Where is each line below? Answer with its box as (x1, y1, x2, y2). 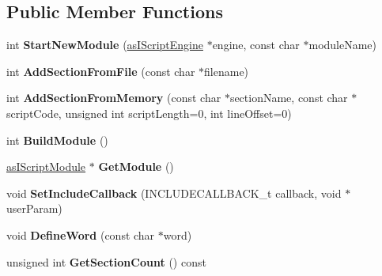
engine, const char (212, 36, 300, 53)
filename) (204, 62, 249, 79)
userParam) (6, 200, 62, 217)
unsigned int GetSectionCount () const (6, 253, 206, 270)
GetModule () (98, 158, 174, 175)
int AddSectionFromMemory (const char (6, 89, 221, 106)
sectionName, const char (229, 89, 348, 106)
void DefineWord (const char (6, 226, 155, 243)
